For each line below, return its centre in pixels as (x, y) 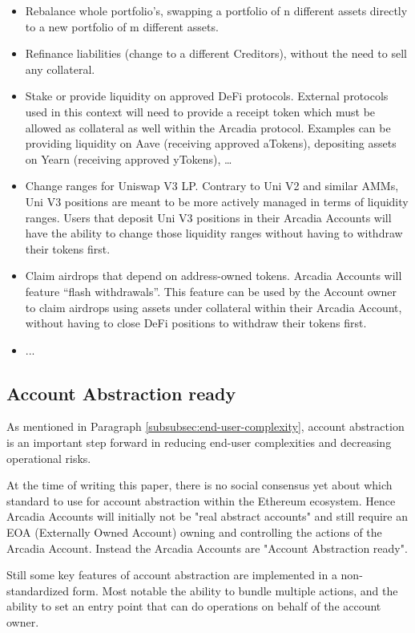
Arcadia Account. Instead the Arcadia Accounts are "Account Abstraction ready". (207, 548)
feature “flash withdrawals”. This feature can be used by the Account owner (211, 291)
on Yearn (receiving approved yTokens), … (129, 158)
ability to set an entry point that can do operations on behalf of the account (194, 606)
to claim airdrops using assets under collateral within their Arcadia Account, (214, 307)
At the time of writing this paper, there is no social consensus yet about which (199, 485)
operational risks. (49, 458)
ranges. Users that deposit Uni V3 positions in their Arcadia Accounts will (208, 217)
